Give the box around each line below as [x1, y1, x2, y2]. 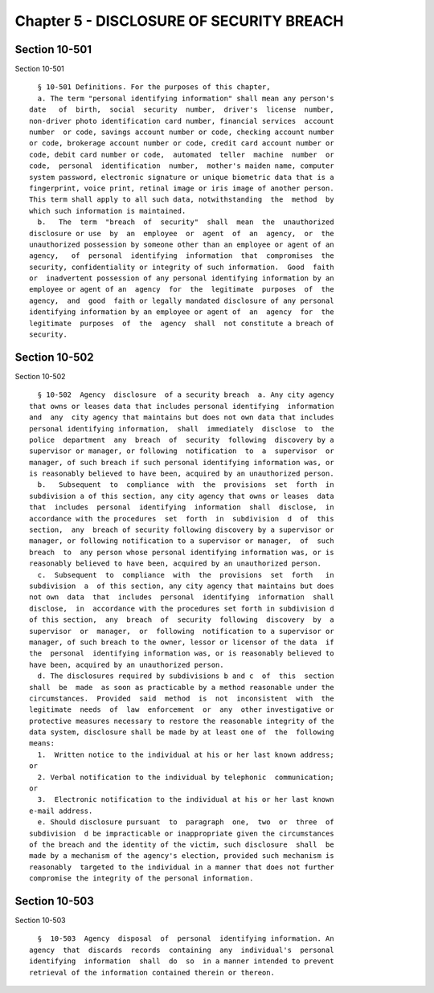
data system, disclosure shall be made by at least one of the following [29, 728, 334, 737]
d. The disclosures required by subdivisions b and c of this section [37, 672, 334, 680]
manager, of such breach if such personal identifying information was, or [29, 458, 334, 467]
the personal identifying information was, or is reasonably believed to [29, 649, 334, 658]
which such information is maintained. [29, 206, 186, 215]
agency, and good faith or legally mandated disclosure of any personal [29, 296, 334, 305]
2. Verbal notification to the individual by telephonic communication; [37, 772, 334, 782]
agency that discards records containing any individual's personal [29, 945, 334, 954]
